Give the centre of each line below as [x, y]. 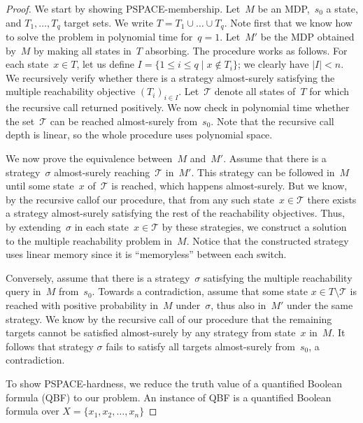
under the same [320, 304]
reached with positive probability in [82, 304]
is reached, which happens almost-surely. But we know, [229, 186]
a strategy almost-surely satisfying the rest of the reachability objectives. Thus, [175, 213]
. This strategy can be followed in [263, 172]
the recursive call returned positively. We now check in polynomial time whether [178, 107]
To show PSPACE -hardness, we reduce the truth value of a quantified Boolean [174, 383]
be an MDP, [284, 8]
